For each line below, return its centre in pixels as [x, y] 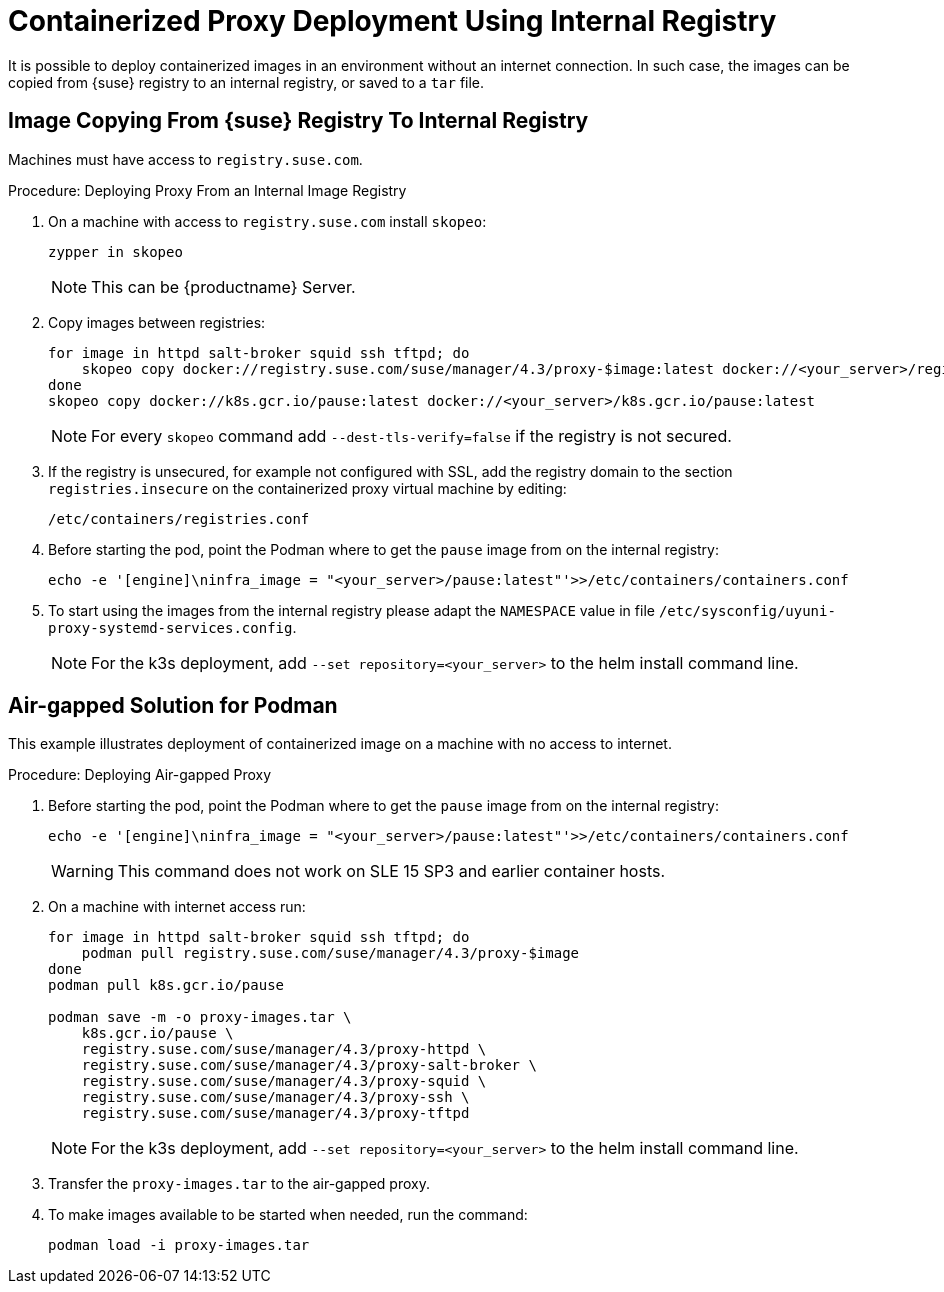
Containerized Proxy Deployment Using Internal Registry [392, 21]
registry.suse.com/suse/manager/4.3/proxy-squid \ [284, 1081]
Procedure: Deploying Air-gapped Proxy [140, 775]
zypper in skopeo [115, 251]
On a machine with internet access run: [177, 907]
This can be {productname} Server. [223, 286]
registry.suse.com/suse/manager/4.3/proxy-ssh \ [275, 1097]
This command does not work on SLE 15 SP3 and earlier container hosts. [391, 871]
